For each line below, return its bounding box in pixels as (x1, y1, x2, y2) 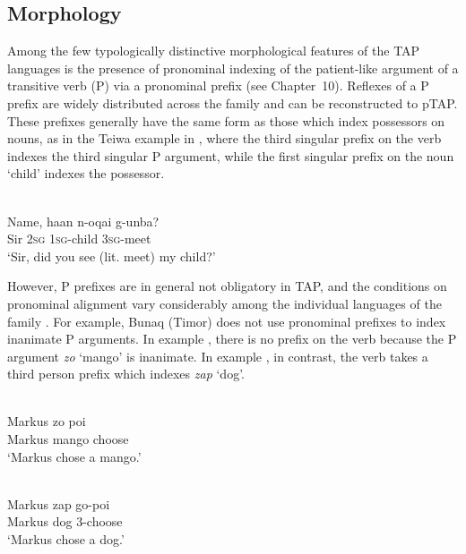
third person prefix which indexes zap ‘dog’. (7, 364, 245, 383)
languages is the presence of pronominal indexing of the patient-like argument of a (7, 58, 459, 77)
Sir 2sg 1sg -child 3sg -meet (7, 229, 151, 248)
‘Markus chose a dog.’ (7, 530, 125, 549)
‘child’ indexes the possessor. (7, 164, 165, 183)
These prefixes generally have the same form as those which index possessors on (7, 111, 445, 130)
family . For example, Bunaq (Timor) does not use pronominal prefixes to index (7, 311, 446, 330)
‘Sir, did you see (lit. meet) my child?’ (7, 246, 216, 265)
